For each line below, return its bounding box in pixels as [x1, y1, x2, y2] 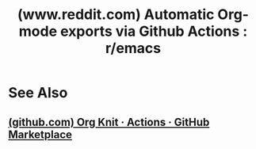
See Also [8, 84, 68, 102]
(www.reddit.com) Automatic [17, 6, 215, 24]
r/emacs [105, 40, 162, 57]
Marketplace [8, 128, 73, 141]
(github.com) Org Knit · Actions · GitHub [8, 115, 210, 128]
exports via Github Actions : [59, 22, 248, 40]
